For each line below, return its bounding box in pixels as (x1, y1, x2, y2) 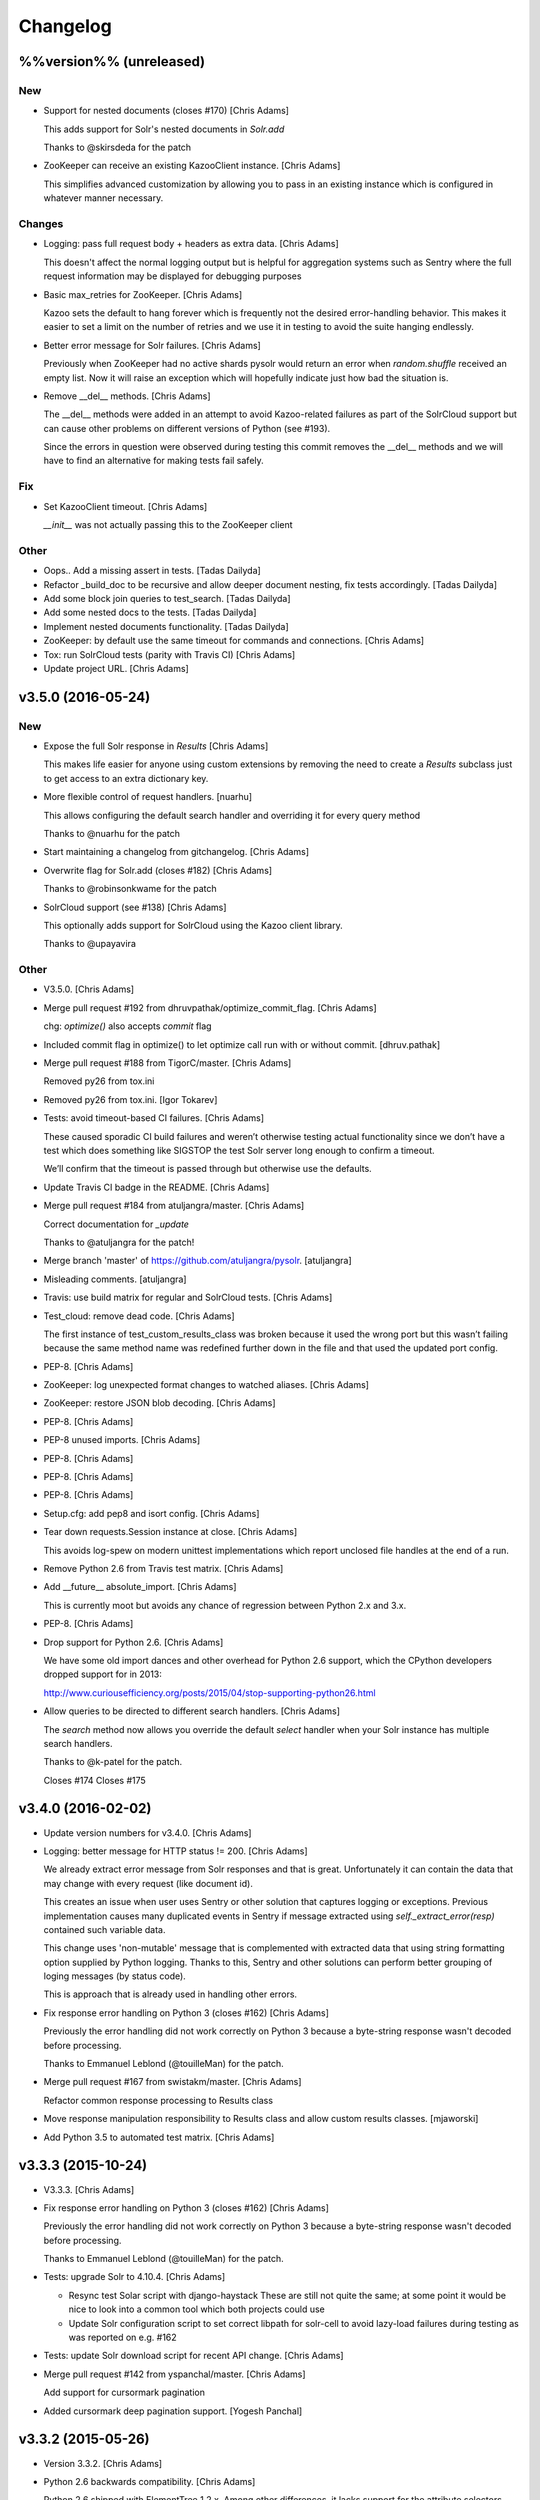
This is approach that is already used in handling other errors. (43, 1988, 298, 2000)
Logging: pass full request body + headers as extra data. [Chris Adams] (43, 238, 339, 250)
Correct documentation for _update (43, 1218, 190, 1230)
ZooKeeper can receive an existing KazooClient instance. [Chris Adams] (43, 160, 341, 172)
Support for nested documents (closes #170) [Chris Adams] (43, 105, 290, 117)
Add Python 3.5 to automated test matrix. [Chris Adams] (43, 2131, 275, 2143)
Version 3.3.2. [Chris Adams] (43, 2457, 163, 2469)
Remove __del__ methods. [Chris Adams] (43, 390, 211, 402)
